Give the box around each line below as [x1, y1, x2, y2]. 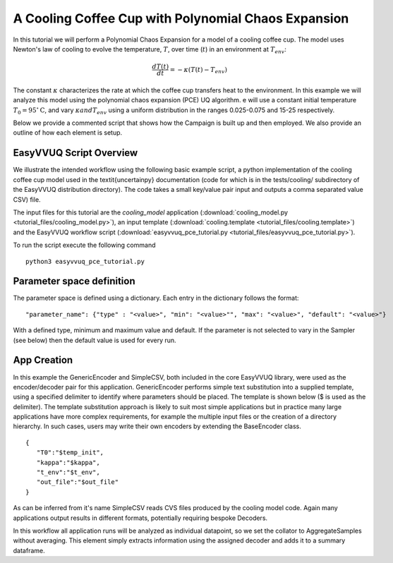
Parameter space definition [13, 275, 135, 287]
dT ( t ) [152, 63, 169, 71]
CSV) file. [13, 195, 42, 204]
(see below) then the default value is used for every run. [13, 336, 176, 344]
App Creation [13, 354, 73, 366]
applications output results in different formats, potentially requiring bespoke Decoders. [13, 514, 268, 522]
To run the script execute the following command [13, 241, 156, 250]
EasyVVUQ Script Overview [13, 147, 138, 159]
